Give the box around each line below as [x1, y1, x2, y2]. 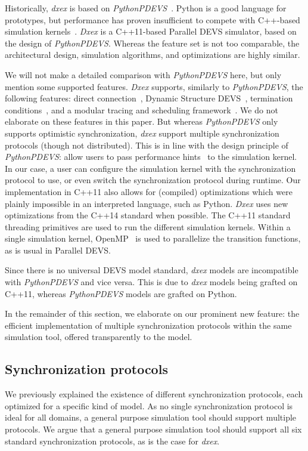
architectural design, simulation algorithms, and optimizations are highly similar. [5, 48, 300, 61]
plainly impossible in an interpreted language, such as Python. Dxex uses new [5, 197, 288, 209]
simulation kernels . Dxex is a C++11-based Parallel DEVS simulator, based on [5, 25, 297, 38]
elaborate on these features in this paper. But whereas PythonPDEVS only [5, 115, 278, 128]
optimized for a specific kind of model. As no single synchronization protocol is [5, 399, 293, 412]
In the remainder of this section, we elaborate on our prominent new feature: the [5, 307, 300, 320]
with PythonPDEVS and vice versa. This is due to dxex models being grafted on [5, 276, 298, 288]
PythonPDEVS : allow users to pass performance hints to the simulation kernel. [5, 150, 297, 163]
